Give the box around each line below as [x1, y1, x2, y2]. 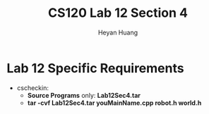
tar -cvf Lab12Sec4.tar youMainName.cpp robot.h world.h [27, 99, 202, 107]
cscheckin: [16, 83, 49, 92]
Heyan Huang [97, 28, 138, 37]
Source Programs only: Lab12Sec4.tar [27, 91, 141, 99]
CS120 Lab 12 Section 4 [47, 5, 189, 21]
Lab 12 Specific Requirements [6, 60, 184, 76]
